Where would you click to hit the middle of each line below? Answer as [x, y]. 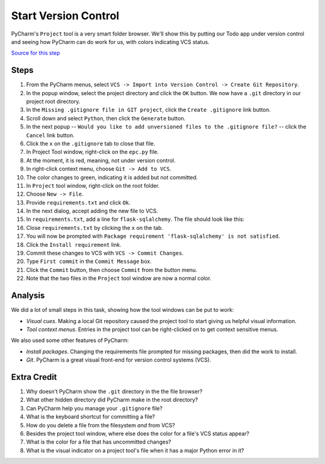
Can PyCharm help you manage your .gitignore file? [94, 408]
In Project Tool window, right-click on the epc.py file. [92, 152]
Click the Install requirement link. [74, 244]
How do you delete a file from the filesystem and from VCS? [101, 425]
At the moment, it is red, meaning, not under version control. [101, 160]
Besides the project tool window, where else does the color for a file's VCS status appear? [138, 433]
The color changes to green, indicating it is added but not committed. [112, 177]
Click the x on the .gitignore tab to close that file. [91, 143]
